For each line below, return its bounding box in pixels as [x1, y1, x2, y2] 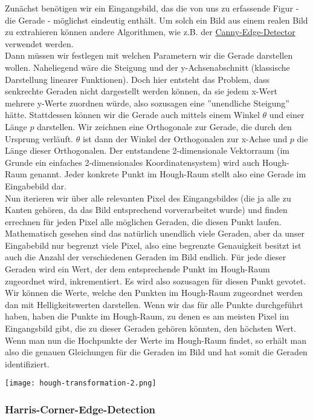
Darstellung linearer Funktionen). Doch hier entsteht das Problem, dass [5, 73, 270, 85]
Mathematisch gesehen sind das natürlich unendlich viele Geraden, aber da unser [5, 227, 305, 240]
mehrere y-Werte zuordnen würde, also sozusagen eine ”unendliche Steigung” [5, 96, 289, 109]
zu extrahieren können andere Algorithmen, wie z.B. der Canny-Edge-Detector [5, 25, 295, 38]
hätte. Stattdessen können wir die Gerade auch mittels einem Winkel [5, 108, 260, 121]
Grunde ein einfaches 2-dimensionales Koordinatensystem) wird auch [5, 156, 260, 168]
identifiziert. [5, 357, 50, 370]
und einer [269, 108, 305, 121]
